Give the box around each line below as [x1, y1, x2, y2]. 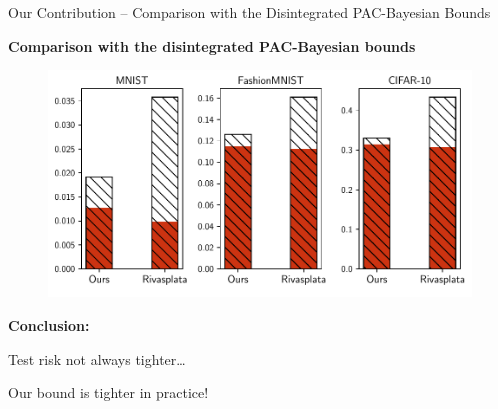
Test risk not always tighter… [8, 348, 186, 369]
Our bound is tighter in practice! [8, 382, 209, 403]
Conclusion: [8, 314, 90, 335]
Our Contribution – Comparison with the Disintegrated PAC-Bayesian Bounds [8, 2, 491, 22]
